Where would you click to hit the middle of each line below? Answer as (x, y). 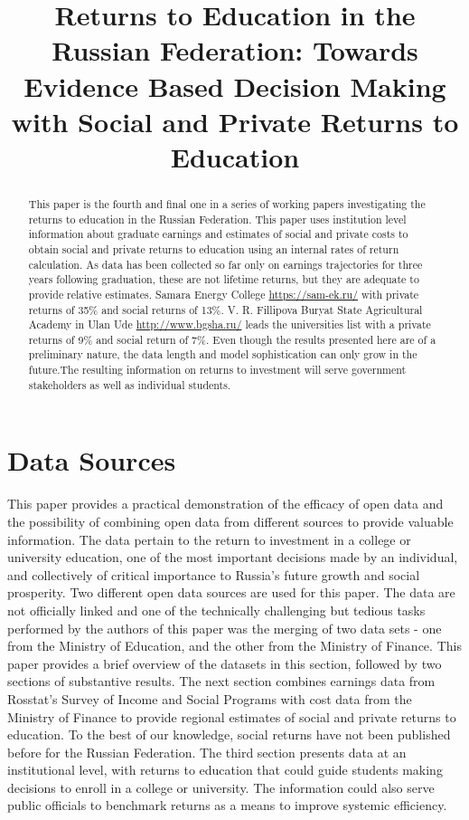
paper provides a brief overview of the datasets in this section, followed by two (225, 663)
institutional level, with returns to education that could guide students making (225, 770)
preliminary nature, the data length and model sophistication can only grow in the (223, 354)
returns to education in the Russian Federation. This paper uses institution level (217, 219)
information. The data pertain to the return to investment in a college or (209, 539)
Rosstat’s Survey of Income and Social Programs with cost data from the (210, 698)
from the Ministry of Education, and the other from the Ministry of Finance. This (234, 646)
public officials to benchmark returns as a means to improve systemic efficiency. (227, 805)
